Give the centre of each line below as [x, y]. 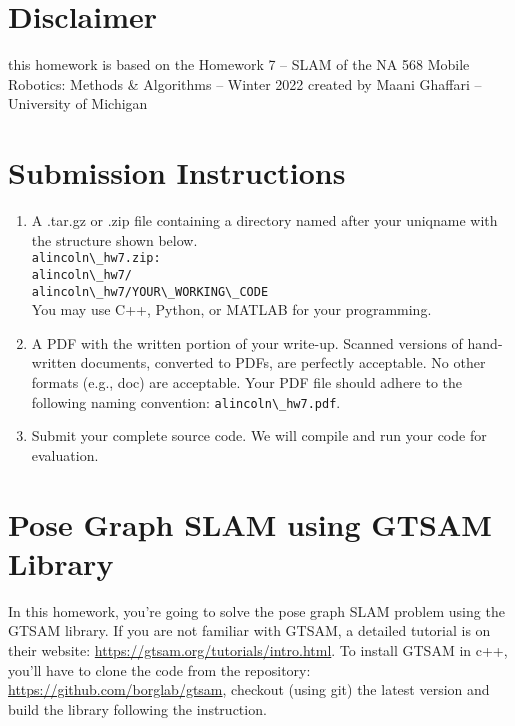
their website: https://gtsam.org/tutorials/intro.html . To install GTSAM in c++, [258, 649]
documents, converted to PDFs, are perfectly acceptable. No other [283, 362]
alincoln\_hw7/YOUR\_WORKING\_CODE [150, 291]
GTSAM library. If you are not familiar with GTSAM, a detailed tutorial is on [249, 630]
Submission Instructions [177, 172]
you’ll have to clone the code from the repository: [159, 669]
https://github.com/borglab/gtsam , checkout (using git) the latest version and [249, 689]
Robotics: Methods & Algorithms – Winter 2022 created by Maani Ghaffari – [245, 83]
